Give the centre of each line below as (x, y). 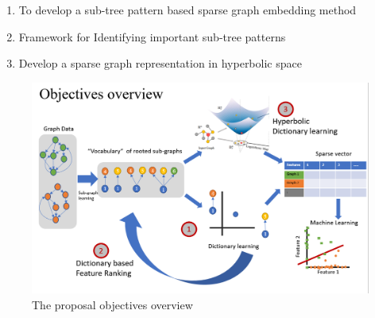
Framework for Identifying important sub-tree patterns (152, 36)
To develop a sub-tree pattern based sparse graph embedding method (187, 10)
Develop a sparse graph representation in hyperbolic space (160, 63)
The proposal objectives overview (112, 304)
